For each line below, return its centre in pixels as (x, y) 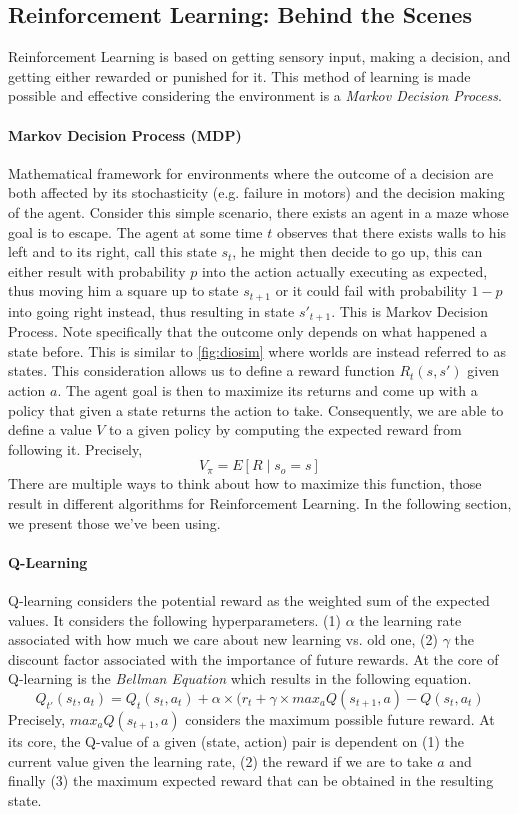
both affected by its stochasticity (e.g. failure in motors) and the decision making (256, 192)
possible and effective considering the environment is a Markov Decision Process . (255, 95)
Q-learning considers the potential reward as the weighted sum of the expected (249, 599)
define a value (50, 429)
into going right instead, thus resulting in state (151, 310)
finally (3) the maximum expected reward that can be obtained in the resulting (251, 780)
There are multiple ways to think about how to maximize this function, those (245, 483)
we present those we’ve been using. (114, 522)
